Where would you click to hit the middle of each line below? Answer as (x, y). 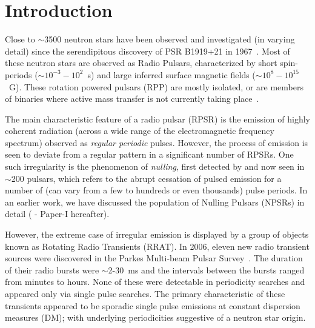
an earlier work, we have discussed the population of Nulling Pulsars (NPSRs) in (155, 202)
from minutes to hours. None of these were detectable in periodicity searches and (155, 282)
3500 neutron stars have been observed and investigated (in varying (170, 39)
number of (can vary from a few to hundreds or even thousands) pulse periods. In (156, 190)
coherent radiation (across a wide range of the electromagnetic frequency (140, 131)
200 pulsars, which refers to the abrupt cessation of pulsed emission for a (146, 178)
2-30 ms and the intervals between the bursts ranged (206, 269)
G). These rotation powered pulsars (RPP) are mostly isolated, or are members (156, 86)
